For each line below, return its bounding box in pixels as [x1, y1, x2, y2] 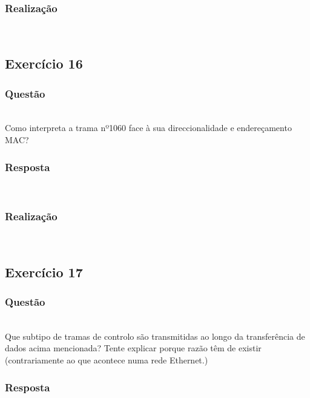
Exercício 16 [5, 54, 83, 73]
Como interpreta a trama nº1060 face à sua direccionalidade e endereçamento [5, 121, 292, 134]
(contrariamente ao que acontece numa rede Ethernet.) [5, 354, 208, 366]
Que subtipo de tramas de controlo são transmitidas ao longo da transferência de [5, 329, 305, 342]
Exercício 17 [5, 262, 83, 281]
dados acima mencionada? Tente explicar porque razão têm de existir [5, 342, 262, 354]
